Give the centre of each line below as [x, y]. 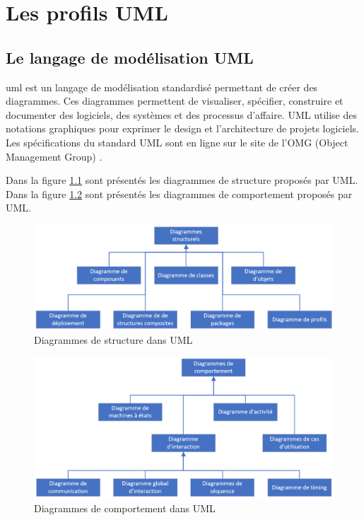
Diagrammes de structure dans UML [113, 339]
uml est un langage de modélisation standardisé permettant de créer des [162, 87]
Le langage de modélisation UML [130, 57]
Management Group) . [54, 156]
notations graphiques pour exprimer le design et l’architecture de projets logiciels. [183, 128]
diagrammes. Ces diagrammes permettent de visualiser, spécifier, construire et [175, 101]
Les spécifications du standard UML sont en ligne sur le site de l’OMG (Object [177, 142]
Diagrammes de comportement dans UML [125, 508]
